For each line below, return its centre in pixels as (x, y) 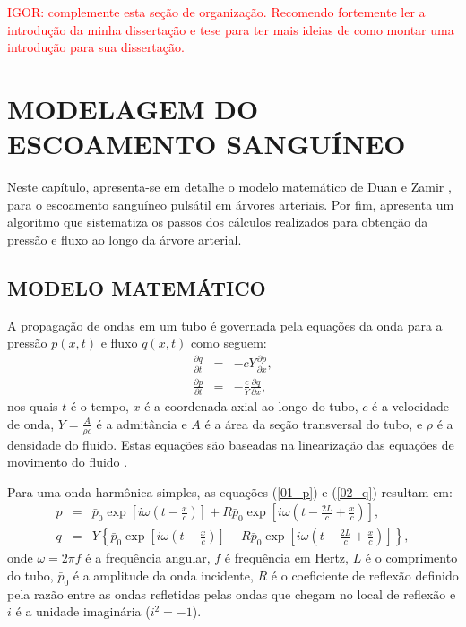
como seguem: (229, 343)
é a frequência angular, (148, 558)
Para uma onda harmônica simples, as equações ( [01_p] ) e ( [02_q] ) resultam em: (230, 491)
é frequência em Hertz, (286, 558)
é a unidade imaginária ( (83, 611)
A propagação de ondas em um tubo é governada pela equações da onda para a (225, 325)
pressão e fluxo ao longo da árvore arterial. (125, 239)
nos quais (33, 406)
